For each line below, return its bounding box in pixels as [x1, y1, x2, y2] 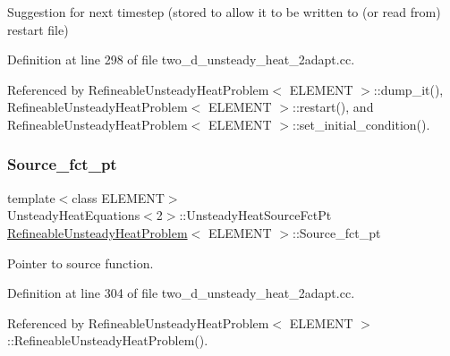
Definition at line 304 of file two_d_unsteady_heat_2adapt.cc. [7, 284, 355, 302]
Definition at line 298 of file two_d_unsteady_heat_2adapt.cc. [7, 50, 355, 69]
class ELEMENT [72, 188, 165, 207]
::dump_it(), [373, 80, 444, 98]
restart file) [7, 20, 69, 38]
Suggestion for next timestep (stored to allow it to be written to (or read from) [7, 3, 441, 21]
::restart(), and [293, 97, 374, 116]
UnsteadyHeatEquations [7, 206, 140, 225]
